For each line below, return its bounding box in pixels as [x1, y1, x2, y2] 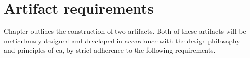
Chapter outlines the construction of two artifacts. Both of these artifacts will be [4, 26, 246, 36]
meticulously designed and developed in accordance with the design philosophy [4, 35, 240, 45]
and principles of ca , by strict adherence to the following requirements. [4, 45, 216, 55]
